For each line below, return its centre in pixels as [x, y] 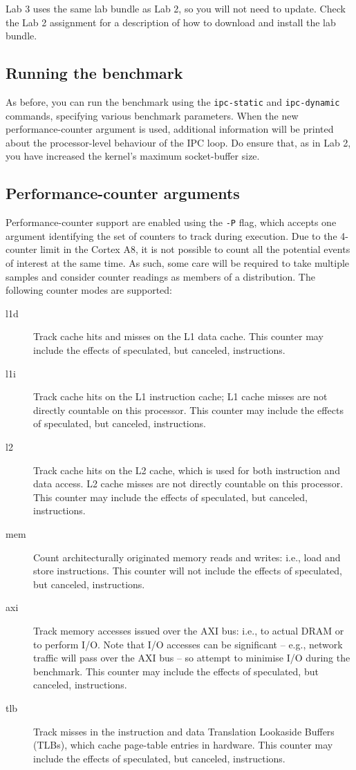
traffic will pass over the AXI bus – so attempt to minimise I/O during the [192, 658]
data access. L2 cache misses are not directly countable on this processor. [188, 483]
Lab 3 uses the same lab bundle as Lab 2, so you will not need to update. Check [176, 8]
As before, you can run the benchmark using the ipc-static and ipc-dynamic [173, 101]
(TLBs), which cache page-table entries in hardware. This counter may [183, 745]
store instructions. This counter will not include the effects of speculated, [188, 571]
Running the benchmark [94, 73]
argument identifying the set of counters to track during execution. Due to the [171, 235]
